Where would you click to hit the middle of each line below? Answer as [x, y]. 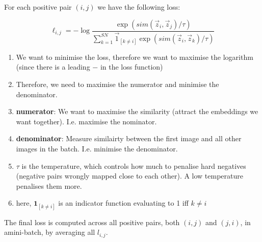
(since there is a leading [53, 67]
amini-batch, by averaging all [50, 232]
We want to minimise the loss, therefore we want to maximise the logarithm [135, 57]
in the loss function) [132, 67]
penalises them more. [49, 185]
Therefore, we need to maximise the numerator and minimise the [117, 84]
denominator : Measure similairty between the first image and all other [129, 138]
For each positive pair [38, 7]
